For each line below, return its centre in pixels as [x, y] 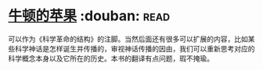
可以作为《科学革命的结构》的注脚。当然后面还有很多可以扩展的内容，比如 [128, 39]
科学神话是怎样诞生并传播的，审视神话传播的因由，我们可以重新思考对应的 [135, 48]
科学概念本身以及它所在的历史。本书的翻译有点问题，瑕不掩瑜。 [111, 58]
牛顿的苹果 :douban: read [89, 16]
